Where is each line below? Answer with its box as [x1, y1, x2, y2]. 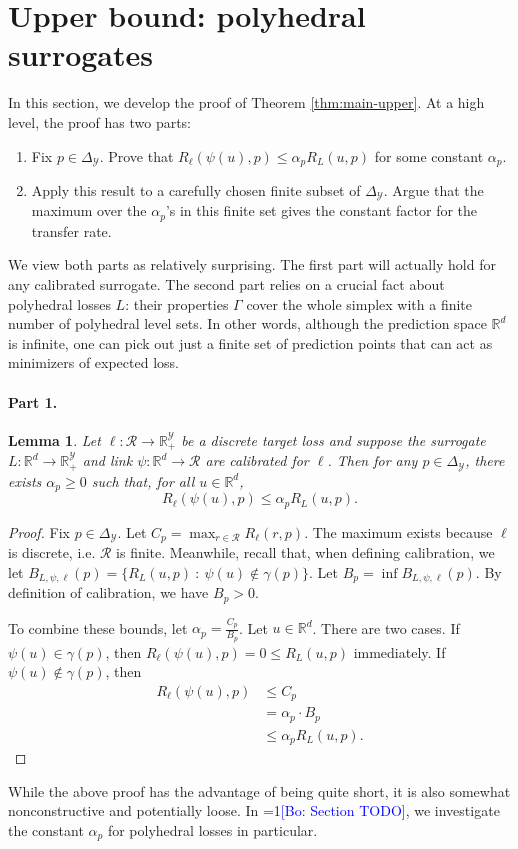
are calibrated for [205, 450, 309, 471]
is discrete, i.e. [8, 542, 96, 563]
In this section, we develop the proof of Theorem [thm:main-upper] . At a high [8, 92, 485, 113]
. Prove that [99, 145, 174, 166]
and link [82, 450, 133, 471]
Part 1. [8, 391, 58, 412]
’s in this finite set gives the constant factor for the [165, 200, 478, 221]
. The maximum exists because [304, 521, 493, 542]
